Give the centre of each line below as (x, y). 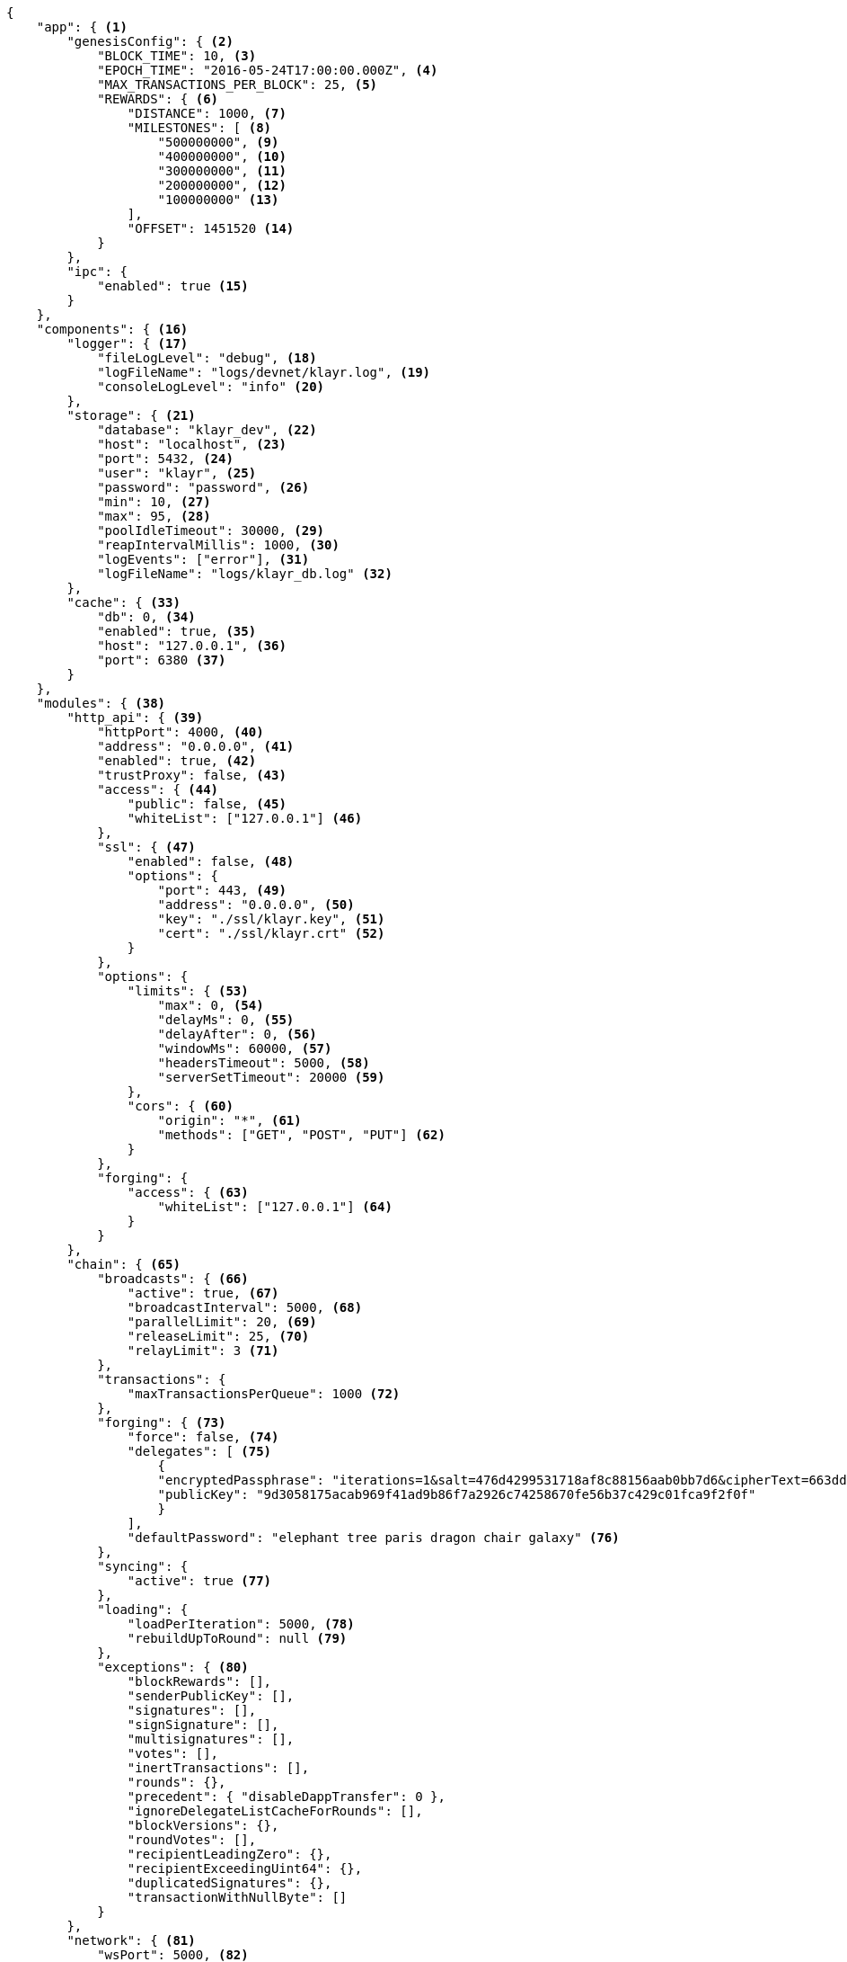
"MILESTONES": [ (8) (199, 128)
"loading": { (143, 1610)
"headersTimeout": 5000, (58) (264, 1063)
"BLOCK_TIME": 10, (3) (177, 56)
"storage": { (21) (131, 415)
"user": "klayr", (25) (177, 473)
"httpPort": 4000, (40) (181, 732)
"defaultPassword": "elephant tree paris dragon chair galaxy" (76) (373, 1538)
